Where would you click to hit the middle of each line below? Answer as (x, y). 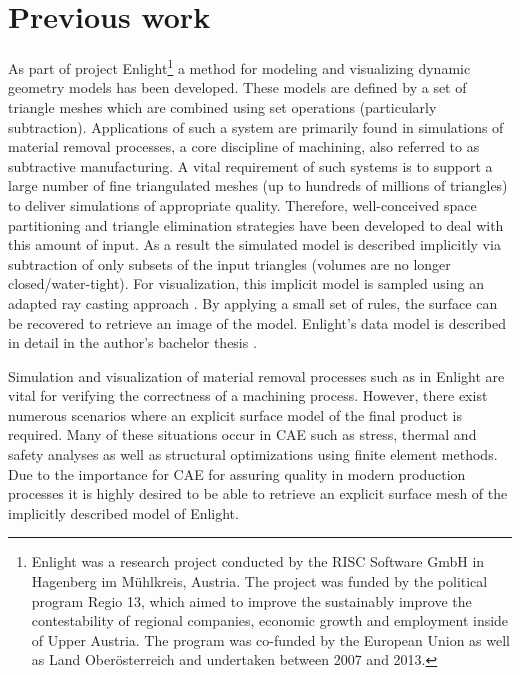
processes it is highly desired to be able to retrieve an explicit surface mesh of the (258, 493)
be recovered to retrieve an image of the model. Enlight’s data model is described (257, 322)
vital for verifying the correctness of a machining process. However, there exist (248, 395)
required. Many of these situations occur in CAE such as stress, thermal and (242, 434)
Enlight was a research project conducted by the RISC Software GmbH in (258, 561)
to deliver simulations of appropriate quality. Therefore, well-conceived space (242, 204)
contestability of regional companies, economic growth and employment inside (270, 620)
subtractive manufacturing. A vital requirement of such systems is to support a (250, 165)
